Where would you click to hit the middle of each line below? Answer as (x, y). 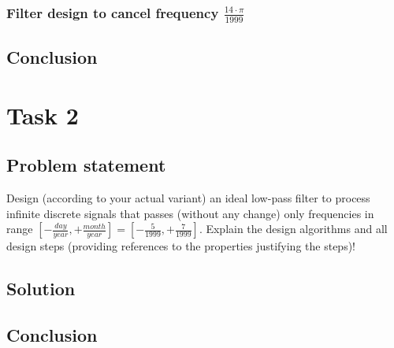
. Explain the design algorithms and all (293, 229)
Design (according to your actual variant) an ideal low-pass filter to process (188, 197)
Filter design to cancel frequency (113, 12)
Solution (41, 289)
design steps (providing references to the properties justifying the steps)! (181, 246)
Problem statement (86, 165)
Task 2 (43, 115)
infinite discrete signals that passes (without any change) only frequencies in (190, 213)
